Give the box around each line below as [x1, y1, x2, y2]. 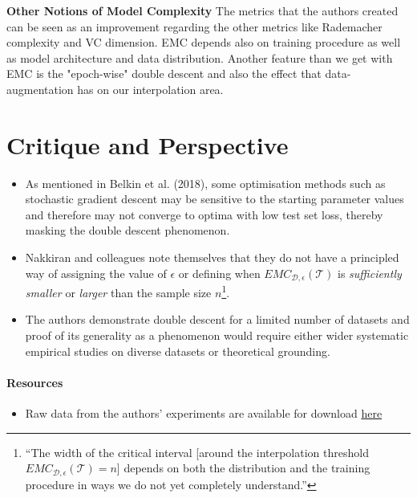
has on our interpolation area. [77, 80, 224, 97]
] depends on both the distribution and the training [116, 459, 370, 476]
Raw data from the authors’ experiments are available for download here [25, 404, 383, 421]
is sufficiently [338, 264, 402, 281]
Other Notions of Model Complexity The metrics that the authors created [6, 2, 399, 18]
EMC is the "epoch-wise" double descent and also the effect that [6, 65, 322, 82]
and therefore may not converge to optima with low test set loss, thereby [25, 206, 383, 222]
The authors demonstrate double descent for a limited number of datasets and [25, 311, 410, 328]
